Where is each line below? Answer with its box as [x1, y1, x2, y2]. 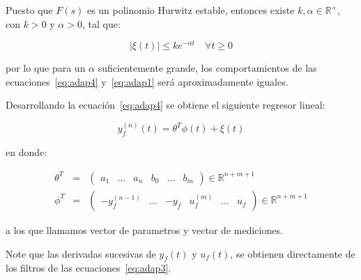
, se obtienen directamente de [230, 246, 355, 260]
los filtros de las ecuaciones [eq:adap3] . [6, 260, 171, 275]
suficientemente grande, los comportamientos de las [98, 61, 317, 75]
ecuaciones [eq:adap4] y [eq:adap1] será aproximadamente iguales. [6, 74, 289, 88]
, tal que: [82, 16, 121, 31]
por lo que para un [6, 61, 86, 75]
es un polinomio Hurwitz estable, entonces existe [86, 3, 295, 17]
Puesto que [6, 3, 53, 17]
